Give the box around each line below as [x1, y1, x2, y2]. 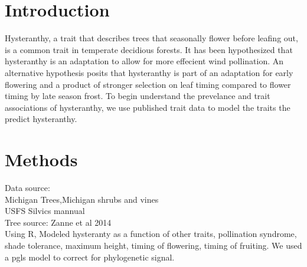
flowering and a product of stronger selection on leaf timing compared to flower [5, 78, 291, 90]
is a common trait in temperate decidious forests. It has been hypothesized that [5, 43, 293, 55]
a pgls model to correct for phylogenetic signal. [5, 250, 175, 263]
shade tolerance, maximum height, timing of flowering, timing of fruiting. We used [5, 239, 302, 251]
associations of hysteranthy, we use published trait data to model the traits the [5, 101, 290, 113]
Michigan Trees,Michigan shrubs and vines [5, 193, 159, 205]
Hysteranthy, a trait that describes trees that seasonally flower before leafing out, [5, 32, 298, 44]
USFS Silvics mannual [5, 205, 85, 217]
